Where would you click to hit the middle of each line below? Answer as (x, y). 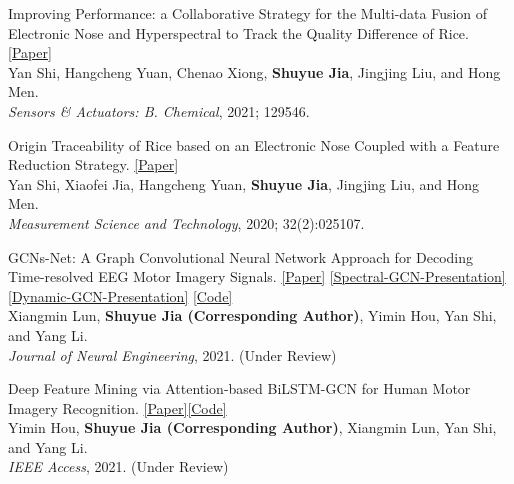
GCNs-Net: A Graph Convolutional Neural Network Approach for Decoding (241, 256)
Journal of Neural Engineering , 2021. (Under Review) (172, 354)
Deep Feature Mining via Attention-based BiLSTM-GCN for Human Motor (239, 388)
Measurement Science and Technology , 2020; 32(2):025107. (186, 222)
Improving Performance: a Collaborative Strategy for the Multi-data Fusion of (248, 13)
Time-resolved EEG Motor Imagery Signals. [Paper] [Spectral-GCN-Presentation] (257, 276)
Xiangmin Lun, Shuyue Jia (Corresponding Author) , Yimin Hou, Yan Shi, (252, 315)
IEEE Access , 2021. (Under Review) (118, 466)
